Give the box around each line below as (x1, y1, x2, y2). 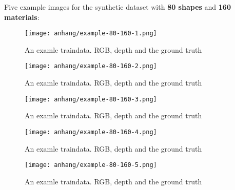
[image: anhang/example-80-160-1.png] (25, 30, 157, 37)
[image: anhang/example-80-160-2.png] (25, 62, 157, 70)
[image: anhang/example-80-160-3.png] (25, 95, 157, 103)
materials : (4, 11, 40, 22)
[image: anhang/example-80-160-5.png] (25, 161, 157, 169)
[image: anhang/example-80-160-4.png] (25, 128, 157, 136)
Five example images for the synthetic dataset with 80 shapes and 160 (4, 2, 231, 12)
